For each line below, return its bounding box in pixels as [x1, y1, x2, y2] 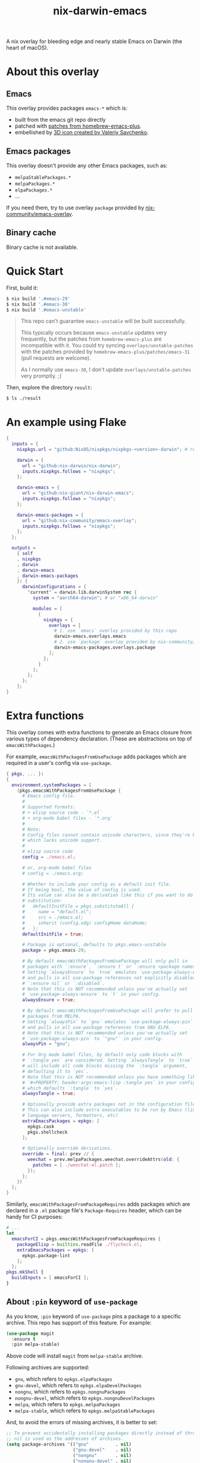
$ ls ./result [6, 396, 42, 402]
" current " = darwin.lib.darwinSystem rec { [27, 589, 137, 595]
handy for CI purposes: [6, 1213, 63, 1221]
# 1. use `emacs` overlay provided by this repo [54, 628, 177, 634]
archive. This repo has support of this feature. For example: [6, 1319, 152, 1326]
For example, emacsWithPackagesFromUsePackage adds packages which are [6, 753, 186, 760]
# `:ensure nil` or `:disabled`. [21, 980, 105, 986]
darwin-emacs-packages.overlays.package [54, 644, 156, 651]
